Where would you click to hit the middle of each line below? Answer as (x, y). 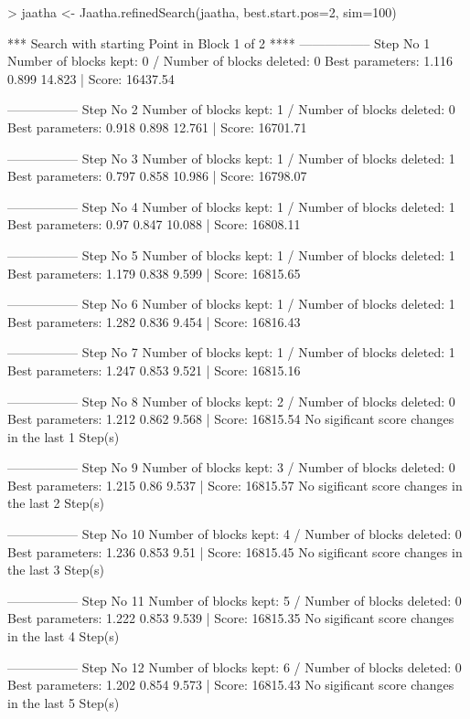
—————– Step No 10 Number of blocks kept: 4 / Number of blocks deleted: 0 (235, 534)
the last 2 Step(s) (56, 503)
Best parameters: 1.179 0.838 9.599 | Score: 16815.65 (154, 273)
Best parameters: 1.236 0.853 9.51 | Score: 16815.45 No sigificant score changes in (235, 551)
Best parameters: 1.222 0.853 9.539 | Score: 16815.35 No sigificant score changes (231, 618)
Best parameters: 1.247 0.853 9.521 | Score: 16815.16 (154, 370)
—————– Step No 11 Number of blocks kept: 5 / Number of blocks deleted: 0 (235, 600)
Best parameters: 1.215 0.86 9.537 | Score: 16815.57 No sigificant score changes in (235, 485)
